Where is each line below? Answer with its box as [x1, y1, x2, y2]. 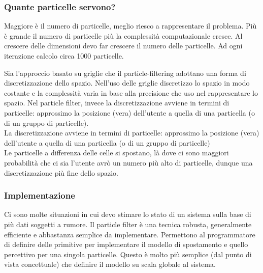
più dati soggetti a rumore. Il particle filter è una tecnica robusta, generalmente [4, 219, 252, 229]
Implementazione [4, 189, 75, 202]
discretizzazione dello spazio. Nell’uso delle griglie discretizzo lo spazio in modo [4, 77, 250, 88]
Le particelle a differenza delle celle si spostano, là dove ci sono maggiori [4, 147, 229, 158]
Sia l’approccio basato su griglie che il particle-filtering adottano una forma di [4, 67, 246, 78]
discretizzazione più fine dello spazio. [4, 167, 118, 178]
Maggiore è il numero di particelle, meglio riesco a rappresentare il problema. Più [4, 20, 257, 31]
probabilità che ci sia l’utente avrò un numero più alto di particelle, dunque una [4, 157, 253, 168]
